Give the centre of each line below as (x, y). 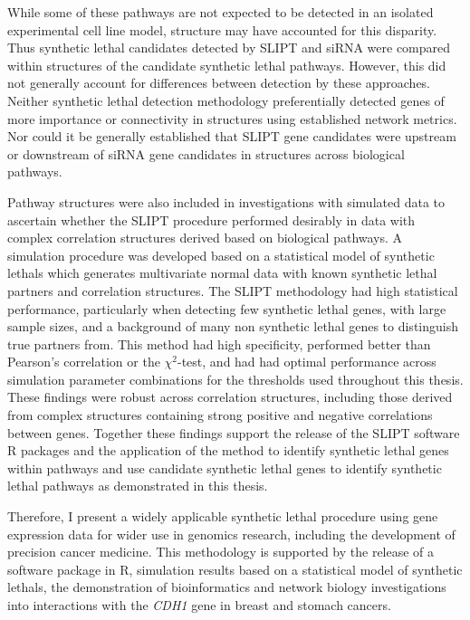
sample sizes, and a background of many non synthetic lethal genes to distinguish (233, 326)
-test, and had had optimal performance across (307, 362)
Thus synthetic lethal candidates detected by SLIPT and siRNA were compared (229, 48)
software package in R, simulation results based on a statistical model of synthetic (235, 569)
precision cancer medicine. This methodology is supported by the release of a (221, 552)
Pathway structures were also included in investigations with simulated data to (226, 201)
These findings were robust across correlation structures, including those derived (230, 397)
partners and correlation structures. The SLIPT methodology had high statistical (233, 290)
